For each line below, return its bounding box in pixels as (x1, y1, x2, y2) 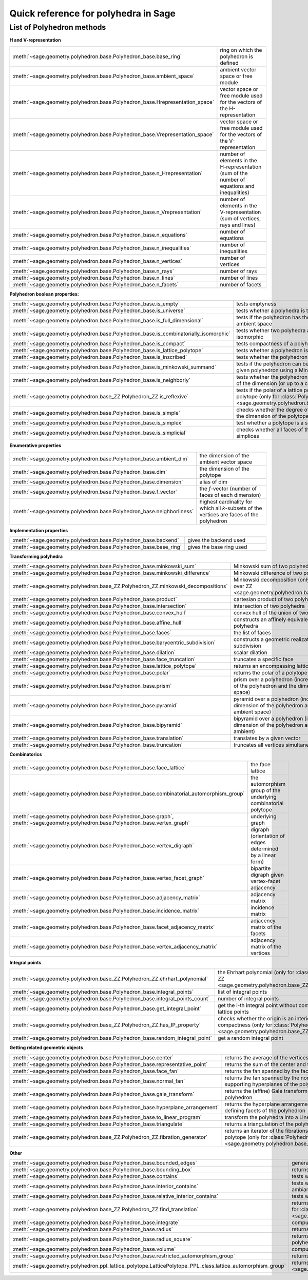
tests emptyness (236, 300, 277, 307)
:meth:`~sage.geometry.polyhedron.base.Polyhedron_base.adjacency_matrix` (12, 894, 200, 901)
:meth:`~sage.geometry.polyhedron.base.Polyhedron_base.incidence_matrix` (12, 907, 200, 914)
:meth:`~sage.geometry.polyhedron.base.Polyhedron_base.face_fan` (12, 1068, 179, 1075)
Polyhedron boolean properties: (9, 290, 79, 297)
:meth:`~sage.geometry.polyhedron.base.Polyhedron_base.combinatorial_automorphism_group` (12, 790, 245, 797)
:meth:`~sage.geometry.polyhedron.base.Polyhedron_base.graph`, (12, 812, 174, 820)
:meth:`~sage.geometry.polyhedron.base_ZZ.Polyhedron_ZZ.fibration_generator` (12, 1133, 208, 1140)
